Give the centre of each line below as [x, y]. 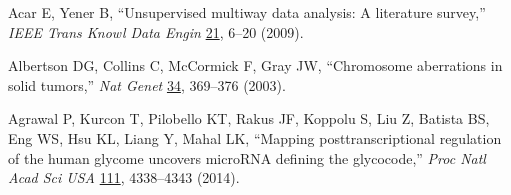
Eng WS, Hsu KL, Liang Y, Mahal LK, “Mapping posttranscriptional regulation [255, 137]
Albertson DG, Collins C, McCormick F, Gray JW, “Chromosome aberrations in [255, 65]
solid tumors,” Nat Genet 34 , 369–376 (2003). [147, 84]
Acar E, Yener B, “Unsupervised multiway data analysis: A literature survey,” [247, 12]
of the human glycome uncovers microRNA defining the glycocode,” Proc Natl [247, 157]
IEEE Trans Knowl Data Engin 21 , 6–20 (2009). [156, 31]
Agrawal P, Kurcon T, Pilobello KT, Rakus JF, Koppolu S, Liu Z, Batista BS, [249, 118]
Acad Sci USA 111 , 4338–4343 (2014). [124, 177]
